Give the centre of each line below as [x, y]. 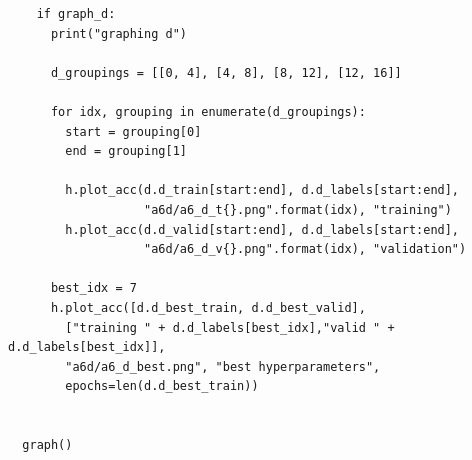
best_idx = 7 [93, 288]
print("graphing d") [118, 33]
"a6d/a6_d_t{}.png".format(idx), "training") [298, 209]
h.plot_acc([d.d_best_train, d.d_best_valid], [208, 307]
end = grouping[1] [126, 151]
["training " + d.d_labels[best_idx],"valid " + [230, 327]
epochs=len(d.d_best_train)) [162, 386]
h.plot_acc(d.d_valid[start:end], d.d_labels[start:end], [262, 229]
